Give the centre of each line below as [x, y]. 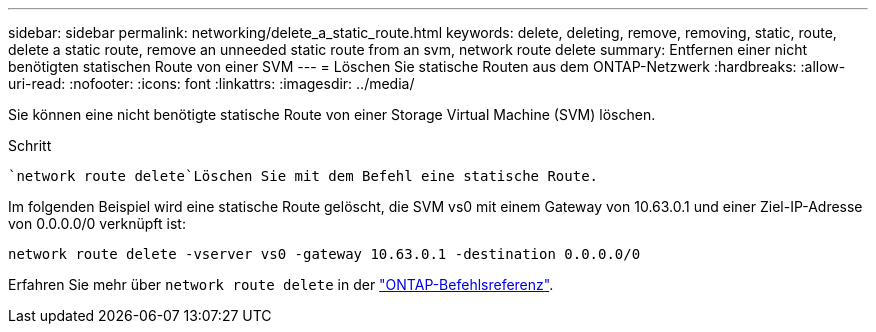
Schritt [30, 145]
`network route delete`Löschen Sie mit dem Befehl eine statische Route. [303, 176]
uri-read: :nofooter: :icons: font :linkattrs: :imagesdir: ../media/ [211, 83]
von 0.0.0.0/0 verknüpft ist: [97, 223]
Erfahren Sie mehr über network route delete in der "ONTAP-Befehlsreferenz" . [281, 284]
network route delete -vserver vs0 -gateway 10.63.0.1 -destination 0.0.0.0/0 [324, 254]
